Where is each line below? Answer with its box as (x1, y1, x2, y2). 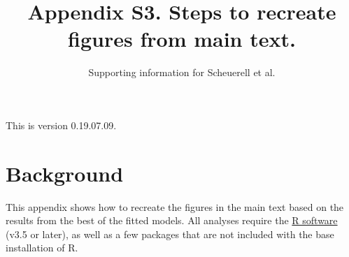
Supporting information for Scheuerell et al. (88, 65, 276, 80)
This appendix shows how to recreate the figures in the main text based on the (6, 199, 344, 214)
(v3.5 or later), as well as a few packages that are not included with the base (6, 226, 334, 241)
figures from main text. (68, 24, 296, 53)
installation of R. (6, 240, 78, 255)
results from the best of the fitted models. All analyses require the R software (6, 213, 338, 228)
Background (6, 159, 124, 187)
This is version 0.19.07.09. (6, 117, 117, 132)
